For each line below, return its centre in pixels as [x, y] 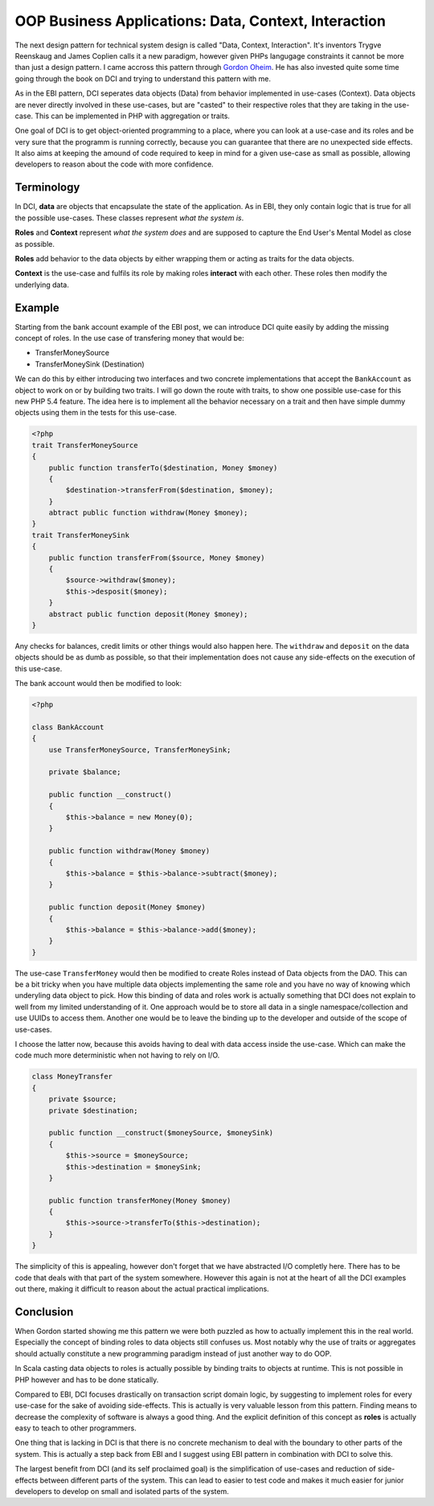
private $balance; [85, 772]
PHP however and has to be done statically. [87, 1380]
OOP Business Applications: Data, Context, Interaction [200, 21]
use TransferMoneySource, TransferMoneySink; [140, 749]
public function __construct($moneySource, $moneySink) [161, 1133]
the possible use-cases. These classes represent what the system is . [129, 218]
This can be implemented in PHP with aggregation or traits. [133, 116]
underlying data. [42, 285]
